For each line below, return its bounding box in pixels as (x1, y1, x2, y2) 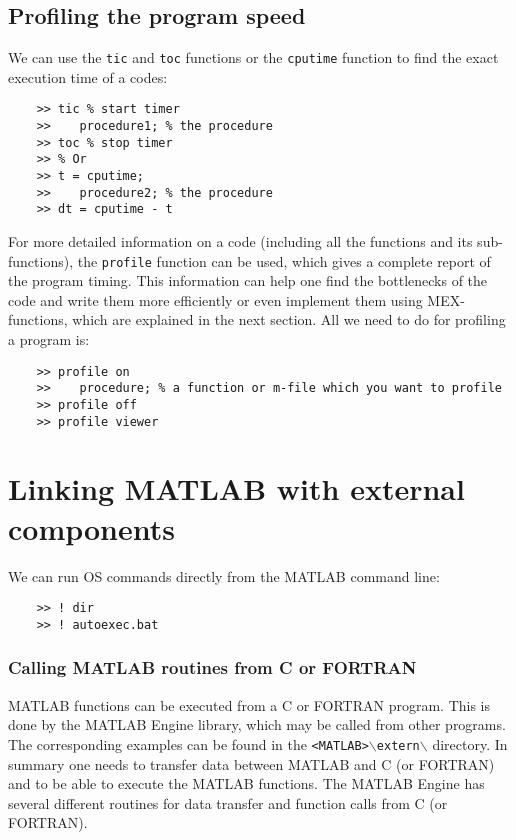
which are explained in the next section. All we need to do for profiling (72, 309, 506, 330)
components (8, 507, 175, 548)
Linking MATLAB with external (8, 468, 465, 509)
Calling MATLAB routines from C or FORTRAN (8, 655, 417, 680)
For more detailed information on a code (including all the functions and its (8, 231, 473, 252)
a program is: (8, 329, 90, 350)
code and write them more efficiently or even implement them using (8, 289, 423, 310)
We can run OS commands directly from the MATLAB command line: (8, 565, 440, 586)
